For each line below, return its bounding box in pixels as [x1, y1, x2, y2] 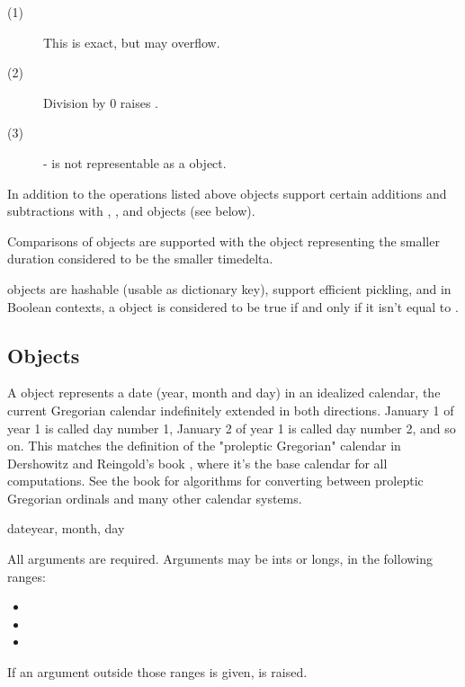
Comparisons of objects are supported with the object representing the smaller [7, 231, 440, 250]
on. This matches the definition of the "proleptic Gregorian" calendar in [7, 436, 401, 455]
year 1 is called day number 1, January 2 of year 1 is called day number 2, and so [7, 418, 456, 437]
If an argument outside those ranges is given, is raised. [7, 663, 308, 682]
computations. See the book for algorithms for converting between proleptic [7, 471, 424, 490]
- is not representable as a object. [43, 153, 227, 172]
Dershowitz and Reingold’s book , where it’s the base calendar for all [7, 453, 388, 472]
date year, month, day [7, 519, 125, 538]
